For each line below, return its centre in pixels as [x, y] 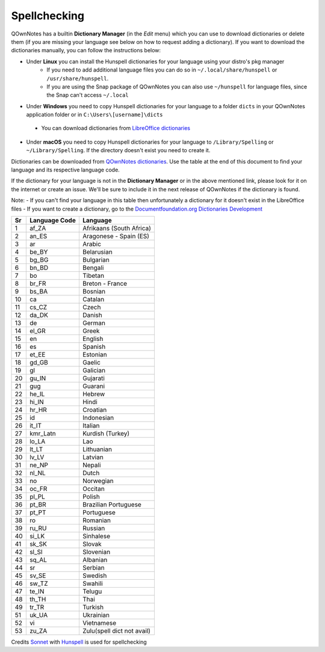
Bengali [93, 268]
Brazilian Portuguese [112, 504]
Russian [94, 528]
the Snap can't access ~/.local [88, 95]
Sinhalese [96, 536]
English [93, 339]
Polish [91, 496]
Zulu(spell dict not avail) [116, 630]
